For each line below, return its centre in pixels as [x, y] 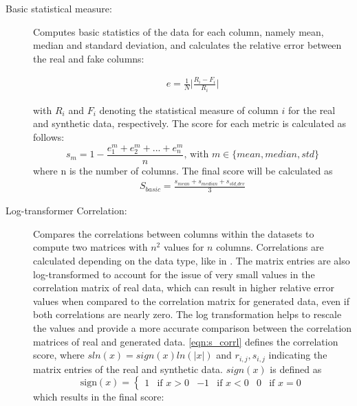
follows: [49, 137]
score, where [59, 355]
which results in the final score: [99, 397]
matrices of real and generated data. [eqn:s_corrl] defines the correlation [186, 341]
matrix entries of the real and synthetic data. [128, 369]
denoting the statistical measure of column [189, 110]
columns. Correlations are [270, 247]
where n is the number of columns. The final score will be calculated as [183, 170]
